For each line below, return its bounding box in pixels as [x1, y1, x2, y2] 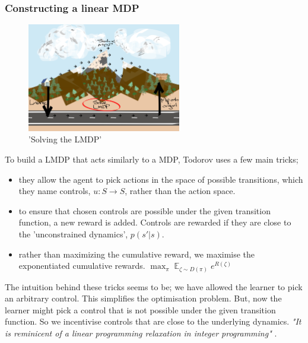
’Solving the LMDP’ [28, 133, 102, 145]
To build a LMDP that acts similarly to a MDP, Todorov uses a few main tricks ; [5, 153, 299, 166]
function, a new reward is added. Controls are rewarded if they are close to [18, 216, 291, 228]
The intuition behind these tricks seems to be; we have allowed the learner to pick [5, 280, 303, 293]
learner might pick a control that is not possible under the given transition [5, 303, 276, 316]
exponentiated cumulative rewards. [18, 259, 145, 272]
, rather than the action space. [125, 185, 236, 197]
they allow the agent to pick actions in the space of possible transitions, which [18, 173, 303, 185]
